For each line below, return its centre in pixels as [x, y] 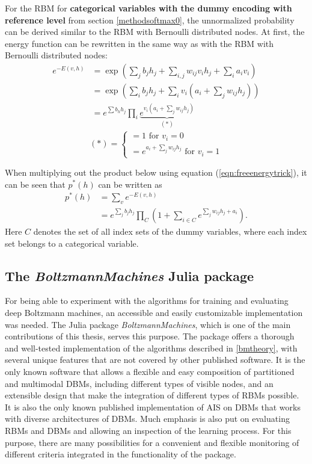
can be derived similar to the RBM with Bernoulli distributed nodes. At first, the [155, 32]
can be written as [130, 184]
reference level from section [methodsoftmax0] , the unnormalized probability [150, 20]
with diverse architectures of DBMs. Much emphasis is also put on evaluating [147, 419]
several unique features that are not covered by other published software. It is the [155, 360]
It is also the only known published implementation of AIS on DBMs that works [153, 407]
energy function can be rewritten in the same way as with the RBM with [139, 43]
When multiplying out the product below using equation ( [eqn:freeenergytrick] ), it [156, 172]
